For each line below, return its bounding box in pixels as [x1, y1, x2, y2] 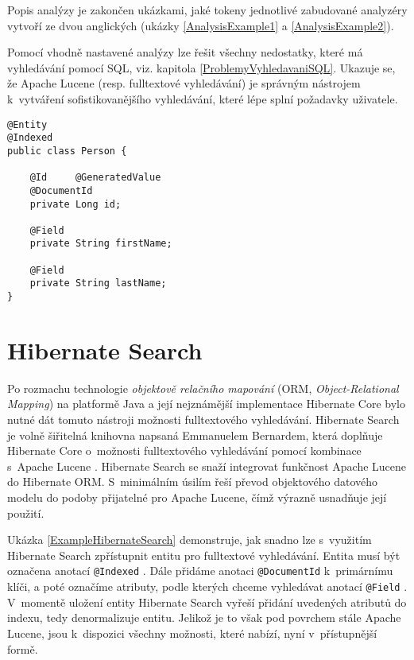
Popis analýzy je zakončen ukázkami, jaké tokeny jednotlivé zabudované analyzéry [7, 2, 408, 17]
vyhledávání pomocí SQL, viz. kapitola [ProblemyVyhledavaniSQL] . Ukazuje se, [7, 59, 396, 76]
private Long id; [29, 198, 122, 210]
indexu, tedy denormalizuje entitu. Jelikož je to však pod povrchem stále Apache [7, 609, 401, 626]
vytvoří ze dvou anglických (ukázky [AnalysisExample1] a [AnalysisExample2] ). [7, 17, 394, 33]
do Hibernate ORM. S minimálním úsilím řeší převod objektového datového [7, 473, 378, 490]
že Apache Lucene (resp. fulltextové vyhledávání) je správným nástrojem [7, 75, 361, 91]
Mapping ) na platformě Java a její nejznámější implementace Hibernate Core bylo [7, 395, 406, 412]
